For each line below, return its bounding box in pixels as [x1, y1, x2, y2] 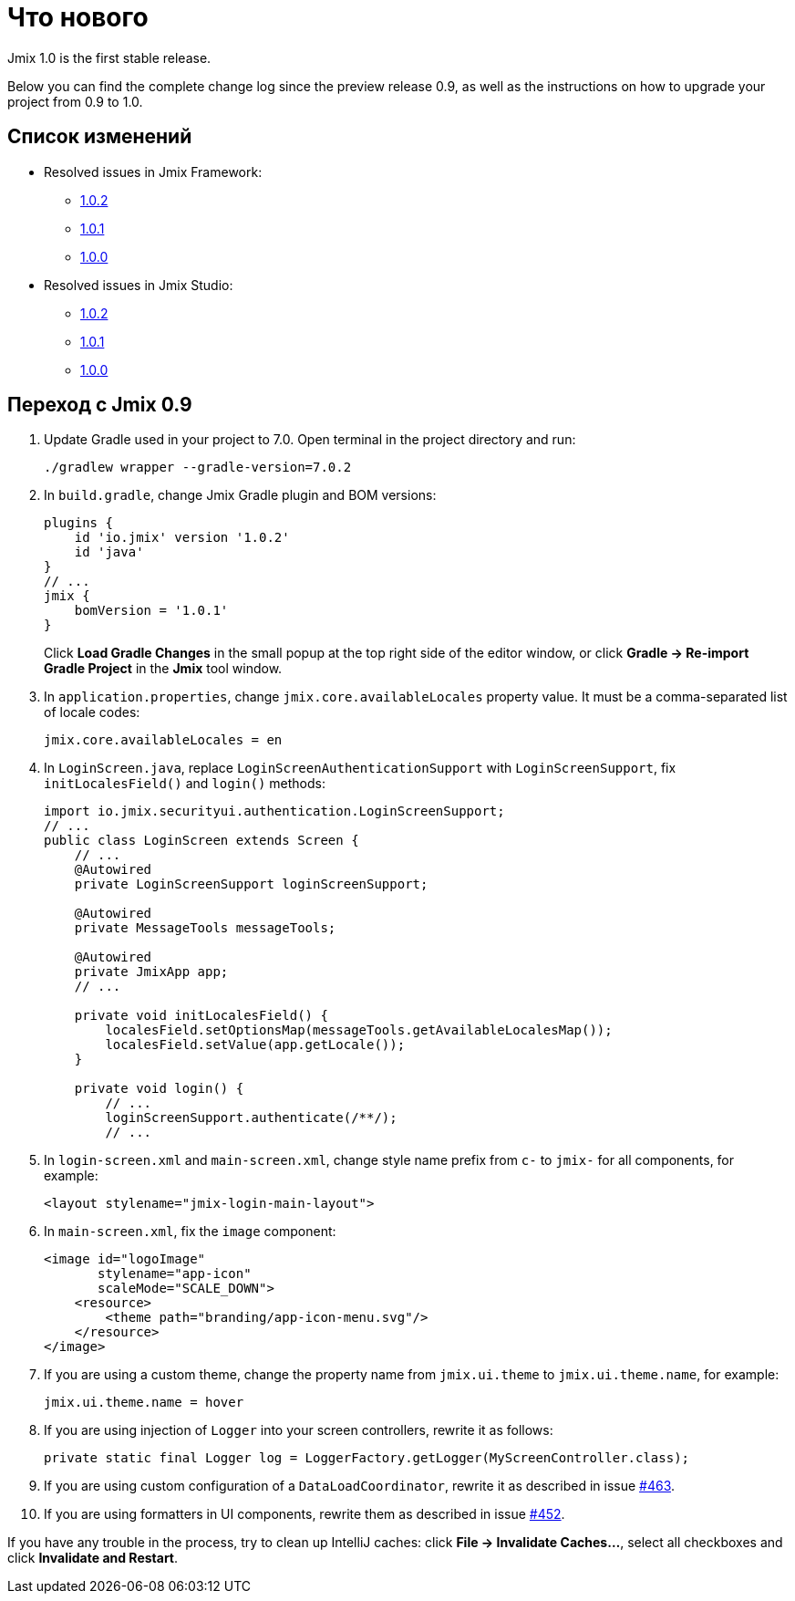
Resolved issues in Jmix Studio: [44, 276, 233, 293]
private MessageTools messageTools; [74, 920, 336, 936]
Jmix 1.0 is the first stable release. [7, 49, 212, 66]
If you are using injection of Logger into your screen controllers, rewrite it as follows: [44, 1422, 553, 1439]
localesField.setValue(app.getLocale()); [105, 1037, 406, 1053]
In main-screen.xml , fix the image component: [44, 1223, 336, 1240]
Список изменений [7, 125, 192, 149]
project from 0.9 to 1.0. [7, 93, 143, 109]
